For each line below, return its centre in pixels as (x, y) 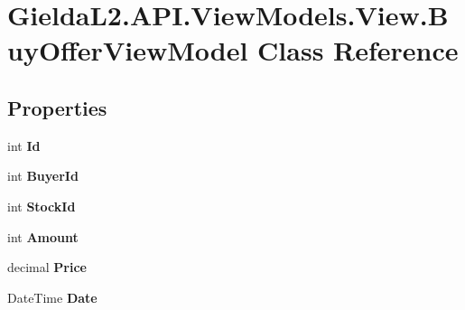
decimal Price (47, 267)
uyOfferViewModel (128, 50)
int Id (24, 145)
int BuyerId (43, 176)
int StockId (42, 206)
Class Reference (358, 50)
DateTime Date (52, 297)
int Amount (43, 236)
